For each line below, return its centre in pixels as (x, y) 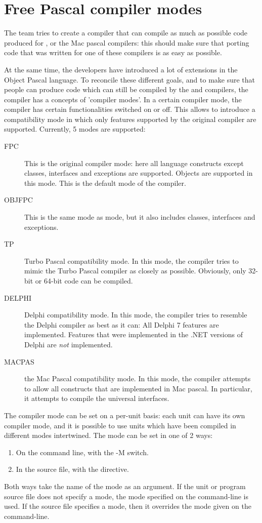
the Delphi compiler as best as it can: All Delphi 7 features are (122, 324)
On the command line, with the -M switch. (82, 452)
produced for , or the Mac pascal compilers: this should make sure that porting (127, 42)
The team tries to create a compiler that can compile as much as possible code (126, 33)
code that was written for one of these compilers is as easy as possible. (113, 52)
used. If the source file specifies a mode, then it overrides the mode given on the (128, 506)
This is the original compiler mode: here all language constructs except (134, 163)
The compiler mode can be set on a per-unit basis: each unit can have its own (125, 415)
